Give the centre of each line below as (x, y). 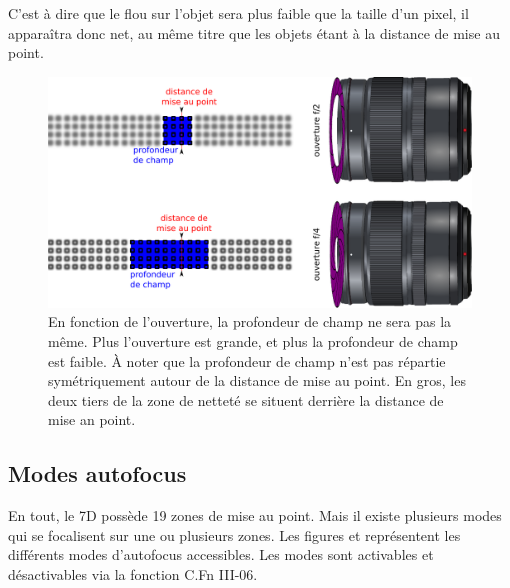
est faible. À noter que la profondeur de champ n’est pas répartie (247, 360)
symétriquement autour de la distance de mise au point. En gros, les (257, 380)
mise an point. (92, 419)
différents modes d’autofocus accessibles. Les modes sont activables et (221, 554)
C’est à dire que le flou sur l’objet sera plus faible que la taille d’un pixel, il (238, 13)
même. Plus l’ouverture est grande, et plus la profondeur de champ (253, 341)
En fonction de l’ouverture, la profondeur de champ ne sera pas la (250, 321)
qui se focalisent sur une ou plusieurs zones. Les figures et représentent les (234, 534)
